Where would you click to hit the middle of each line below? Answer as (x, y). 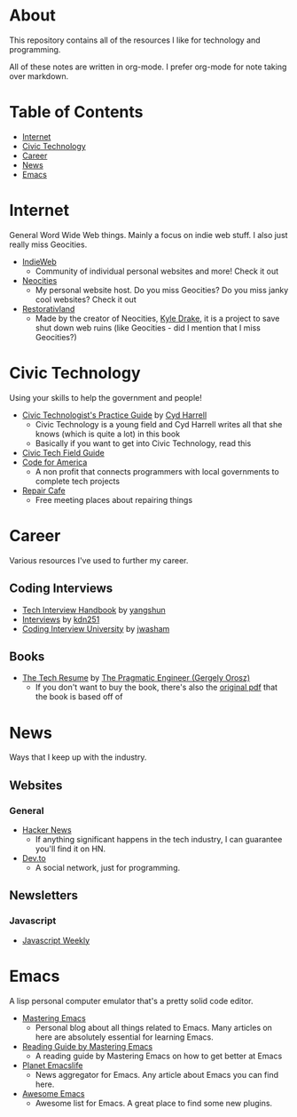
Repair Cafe (43, 491)
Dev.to (34, 858)
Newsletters (43, 895)
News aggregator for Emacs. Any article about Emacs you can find (157, 1074)
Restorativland (48, 308)
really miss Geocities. (48, 244)
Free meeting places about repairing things (114, 499)
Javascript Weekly (56, 940)
